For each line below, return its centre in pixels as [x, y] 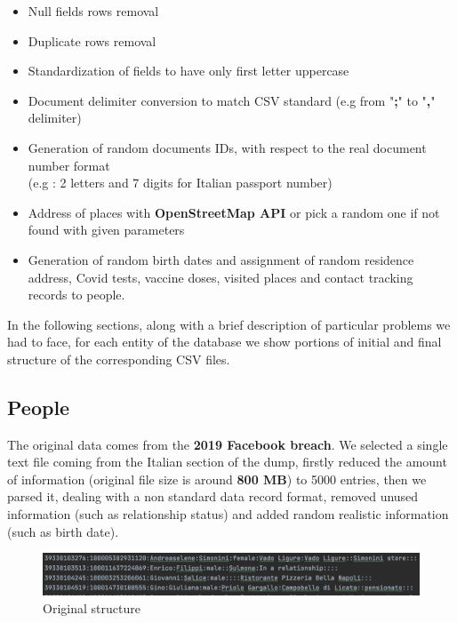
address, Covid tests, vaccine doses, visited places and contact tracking [220, 277]
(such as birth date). [63, 531]
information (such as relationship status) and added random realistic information [228, 514]
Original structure [92, 607]
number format [69, 165]
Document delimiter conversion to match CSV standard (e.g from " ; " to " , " [232, 100]
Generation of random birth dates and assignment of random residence [221, 259]
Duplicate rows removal [92, 40]
